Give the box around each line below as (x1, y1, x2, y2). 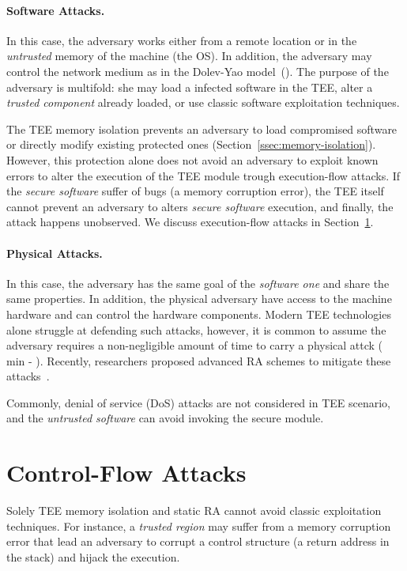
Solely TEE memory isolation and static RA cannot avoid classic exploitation (6, 502, 382, 519)
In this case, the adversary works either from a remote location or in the (6, 32, 357, 48)
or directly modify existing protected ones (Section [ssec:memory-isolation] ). (6, 136, 376, 153)
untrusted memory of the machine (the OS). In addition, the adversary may (6, 47, 372, 64)
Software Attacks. (6, 2, 105, 18)
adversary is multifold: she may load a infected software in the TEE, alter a (6, 78, 373, 95)
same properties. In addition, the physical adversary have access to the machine (6, 290, 392, 307)
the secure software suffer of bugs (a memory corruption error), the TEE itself (6, 183, 384, 199)
